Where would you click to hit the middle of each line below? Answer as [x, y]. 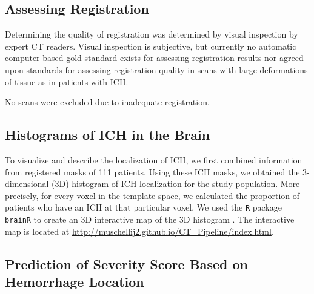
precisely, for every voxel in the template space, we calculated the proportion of [152, 195]
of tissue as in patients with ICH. [67, 81]
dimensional [27, 184]
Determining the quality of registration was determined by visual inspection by [152, 34]
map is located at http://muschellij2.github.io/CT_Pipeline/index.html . [139, 231]
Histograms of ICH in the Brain [108, 135]
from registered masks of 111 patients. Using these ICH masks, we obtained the [152, 171]
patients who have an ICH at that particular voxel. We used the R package [143, 207]
